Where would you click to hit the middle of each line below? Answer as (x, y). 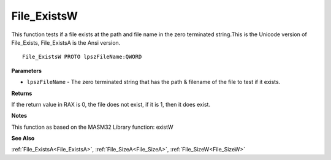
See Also (23, 139)
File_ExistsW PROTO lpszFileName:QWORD (82, 57)
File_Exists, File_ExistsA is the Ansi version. (66, 42)
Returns (22, 93)
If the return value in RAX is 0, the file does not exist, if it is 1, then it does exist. (111, 104)
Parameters (27, 70)
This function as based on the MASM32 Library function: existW (92, 127)
